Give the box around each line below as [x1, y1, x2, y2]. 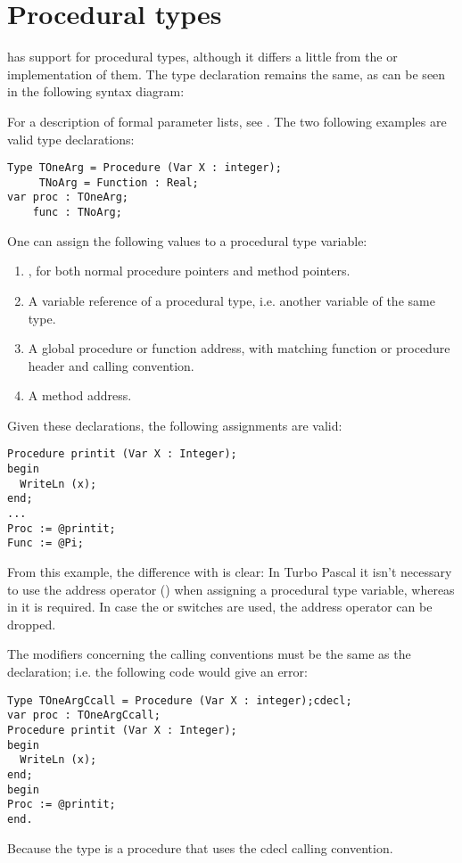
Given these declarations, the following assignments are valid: [7, 415, 342, 434]
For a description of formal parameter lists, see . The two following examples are [7, 111, 447, 130]
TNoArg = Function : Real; [38, 176, 199, 189]
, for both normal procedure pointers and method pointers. [28, 261, 351, 280]
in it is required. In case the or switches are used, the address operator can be [7, 597, 433, 616]
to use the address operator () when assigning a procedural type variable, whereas [7, 579, 455, 598]
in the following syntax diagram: [7, 82, 185, 101]
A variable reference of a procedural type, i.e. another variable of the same [28, 291, 435, 309]
